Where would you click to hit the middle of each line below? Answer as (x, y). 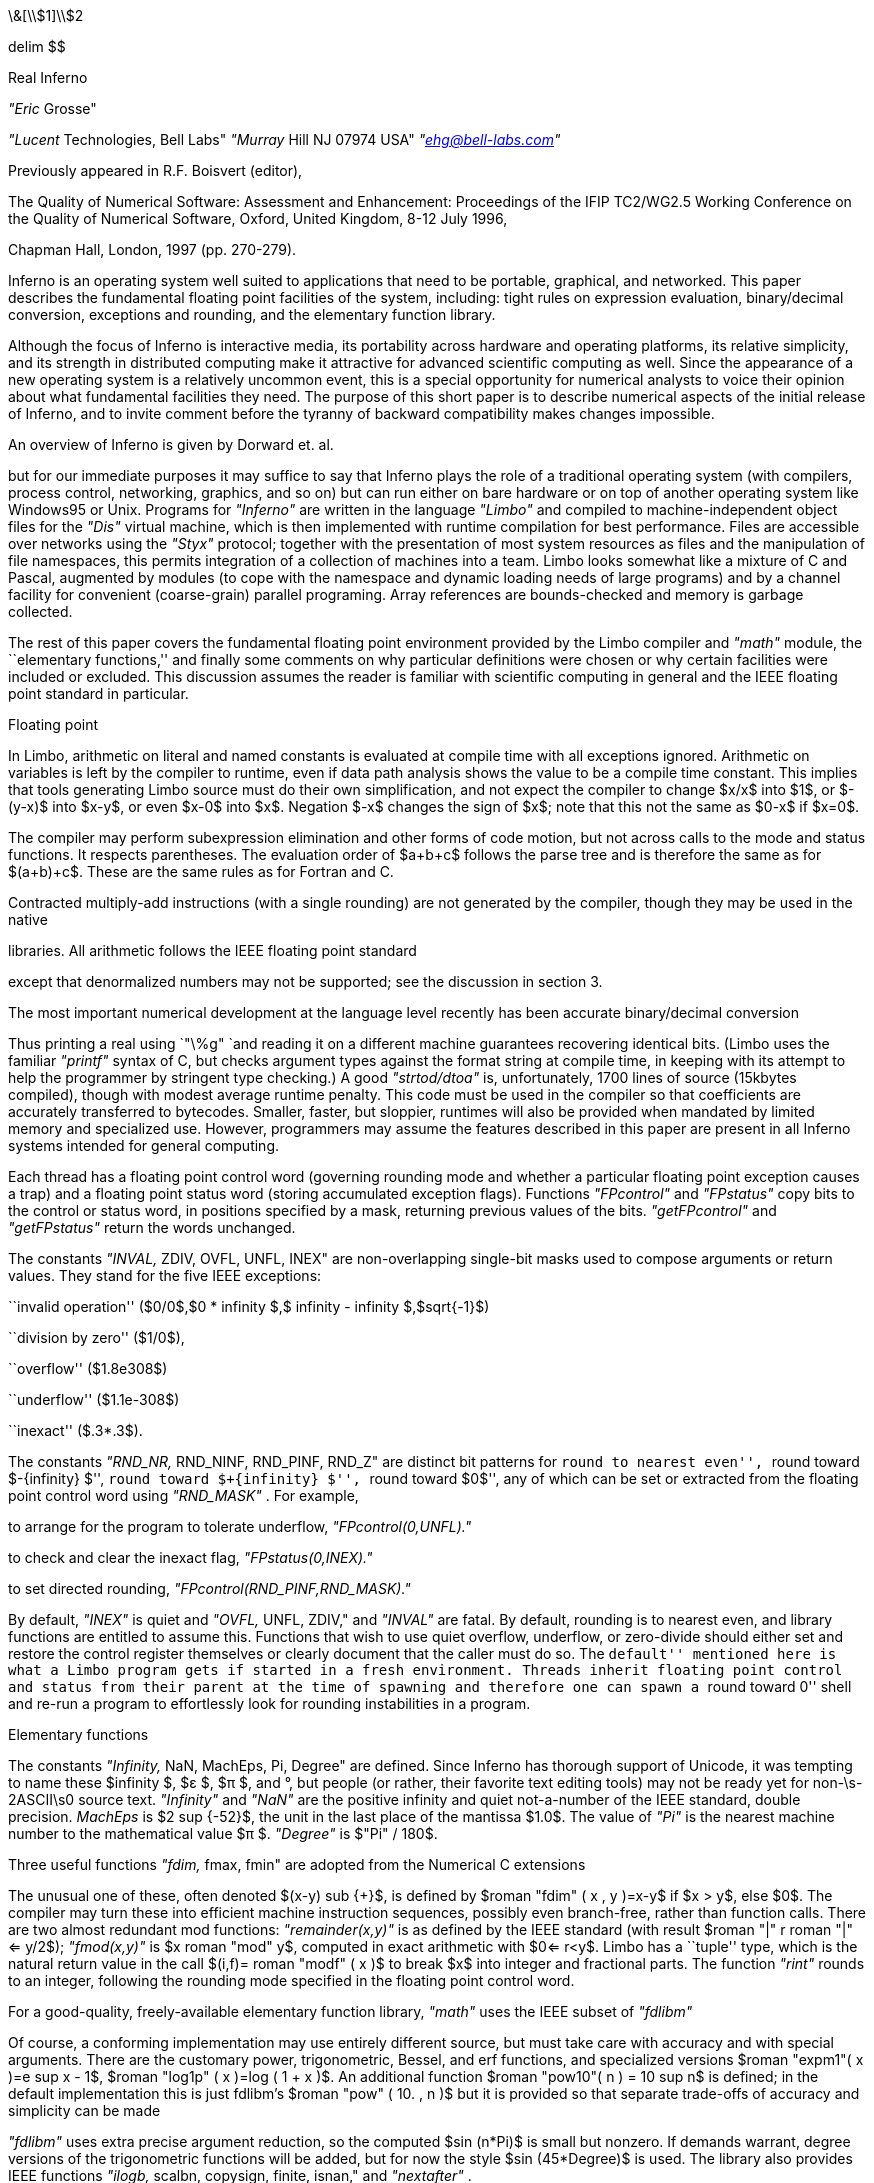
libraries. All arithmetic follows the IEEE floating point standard (212, 950)
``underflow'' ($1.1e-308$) (94, 1399)
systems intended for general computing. (144, 1145)
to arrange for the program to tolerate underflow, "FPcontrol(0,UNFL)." (240, 1526)
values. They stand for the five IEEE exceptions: (165, 1275)
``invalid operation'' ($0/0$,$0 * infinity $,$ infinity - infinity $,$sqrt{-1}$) (249, 1306)
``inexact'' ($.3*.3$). (75, 1430)
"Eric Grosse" (52, 108)
